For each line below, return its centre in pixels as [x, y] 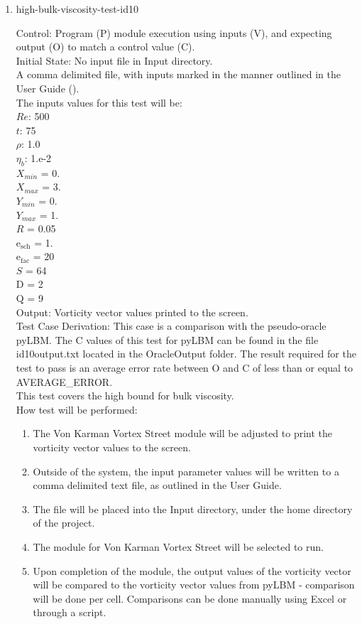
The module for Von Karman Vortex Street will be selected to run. [178, 546]
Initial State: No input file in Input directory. [114, 60]
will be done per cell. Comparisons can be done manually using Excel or [190, 598]
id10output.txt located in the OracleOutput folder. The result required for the [186, 354]
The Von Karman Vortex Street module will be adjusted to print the [183, 433]
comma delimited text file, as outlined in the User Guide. [157, 485]
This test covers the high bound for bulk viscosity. [125, 396]
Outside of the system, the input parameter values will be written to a [186, 471]
